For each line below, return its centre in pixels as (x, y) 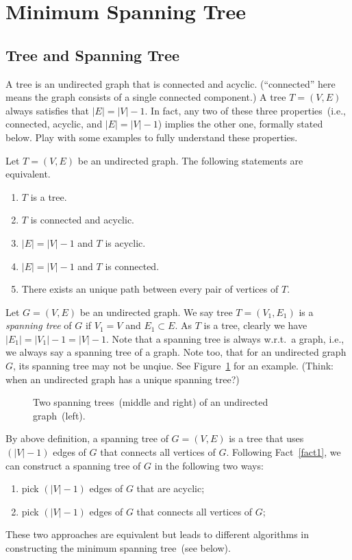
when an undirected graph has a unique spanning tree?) (123, 379)
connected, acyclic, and (54, 124)
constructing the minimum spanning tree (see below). (118, 548)
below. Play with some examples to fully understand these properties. (152, 137)
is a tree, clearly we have (255, 325)
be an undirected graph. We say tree (156, 312)
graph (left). (59, 415)
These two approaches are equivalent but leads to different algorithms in (157, 534)
